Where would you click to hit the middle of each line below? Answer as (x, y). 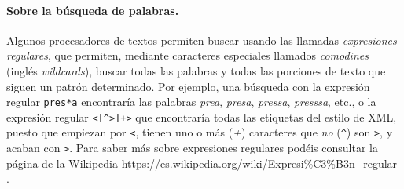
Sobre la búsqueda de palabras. (93, 10)
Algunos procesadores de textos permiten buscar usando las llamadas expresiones (202, 40)
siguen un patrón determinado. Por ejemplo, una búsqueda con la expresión (188, 86)
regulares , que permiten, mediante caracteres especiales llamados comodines (187, 55)
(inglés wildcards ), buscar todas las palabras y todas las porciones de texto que (196, 70)
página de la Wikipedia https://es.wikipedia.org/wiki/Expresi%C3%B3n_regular (202, 163)
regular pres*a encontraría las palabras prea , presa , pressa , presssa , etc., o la (191, 102)
